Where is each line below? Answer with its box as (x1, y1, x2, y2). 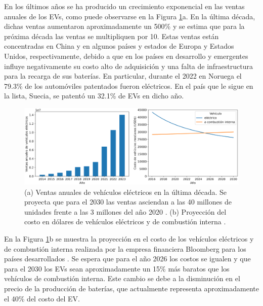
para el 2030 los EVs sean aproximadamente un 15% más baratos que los (4, 263, 230, 274)
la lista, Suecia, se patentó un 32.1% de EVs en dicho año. (4, 90, 184, 101)
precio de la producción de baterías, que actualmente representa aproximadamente (4, 283, 259, 293)
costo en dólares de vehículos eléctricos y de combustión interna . (24, 216, 226, 227)
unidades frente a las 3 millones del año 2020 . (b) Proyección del (24, 206, 227, 217)
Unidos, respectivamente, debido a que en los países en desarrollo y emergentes (4, 50, 248, 61)
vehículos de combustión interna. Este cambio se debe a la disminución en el (4, 273, 240, 284)
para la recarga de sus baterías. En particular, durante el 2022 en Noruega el (4, 71, 242, 81)
